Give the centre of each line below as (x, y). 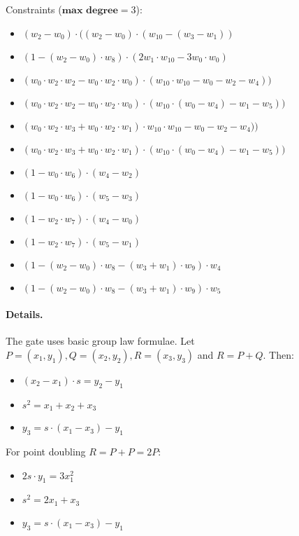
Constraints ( (34, 9)
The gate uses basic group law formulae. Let (100, 341)
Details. (24, 314)
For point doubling (46, 452)
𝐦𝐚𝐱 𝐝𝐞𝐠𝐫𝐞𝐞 (90, 11)
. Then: (278, 354)
